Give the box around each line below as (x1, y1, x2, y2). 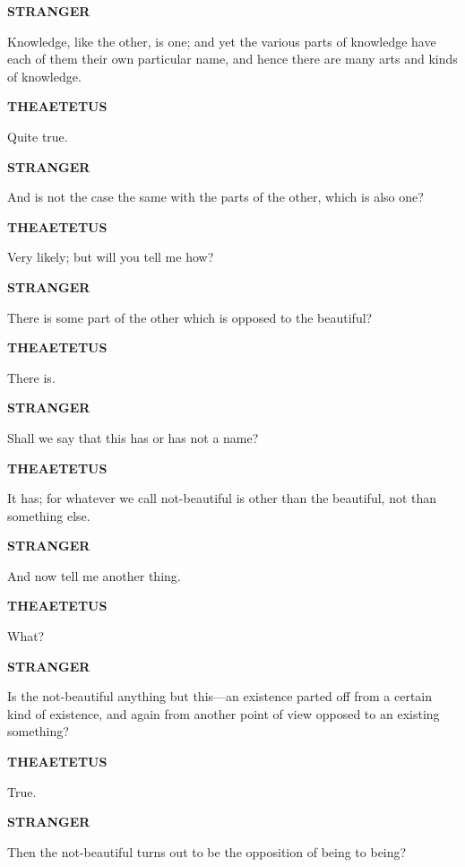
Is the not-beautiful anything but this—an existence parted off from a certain (7, 687, 433, 706)
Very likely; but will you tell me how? (7, 247, 214, 266)
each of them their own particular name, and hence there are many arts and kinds (7, 49, 458, 68)
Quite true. (7, 126, 68, 145)
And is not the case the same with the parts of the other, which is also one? (7, 187, 424, 206)
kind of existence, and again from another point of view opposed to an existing (7, 704, 440, 723)
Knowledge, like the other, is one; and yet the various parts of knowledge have (7, 31, 436, 50)
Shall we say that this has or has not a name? (7, 428, 259, 447)
